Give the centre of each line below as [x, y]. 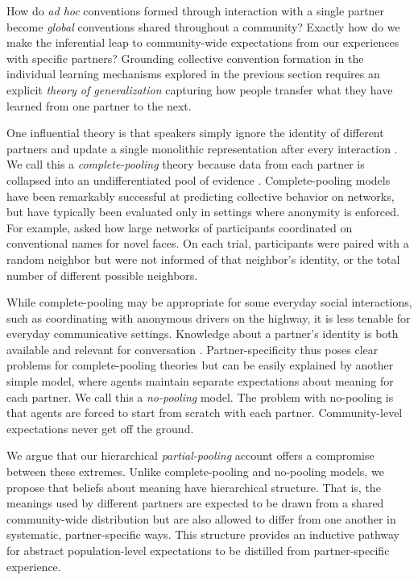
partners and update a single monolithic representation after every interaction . [202, 148]
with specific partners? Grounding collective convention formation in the [185, 58]
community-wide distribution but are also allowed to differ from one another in [201, 518]
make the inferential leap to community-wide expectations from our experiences [203, 42]
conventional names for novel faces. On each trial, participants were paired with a [208, 243]
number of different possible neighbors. [102, 275]
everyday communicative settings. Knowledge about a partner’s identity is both [203, 334]
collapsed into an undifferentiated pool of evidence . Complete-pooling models [199, 179]
